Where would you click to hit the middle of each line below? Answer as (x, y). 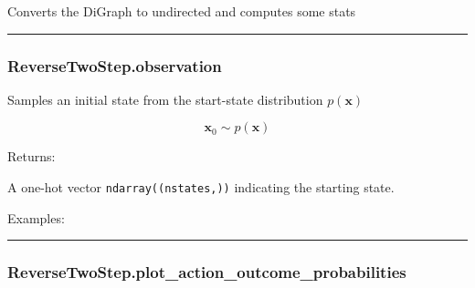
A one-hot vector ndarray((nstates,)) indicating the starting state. (201, 187)
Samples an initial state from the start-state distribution (165, 99)
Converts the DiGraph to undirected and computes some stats (182, 11)
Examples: (36, 217)
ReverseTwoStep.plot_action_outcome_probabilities (207, 272)
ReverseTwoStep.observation (115, 65)
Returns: (32, 156)
